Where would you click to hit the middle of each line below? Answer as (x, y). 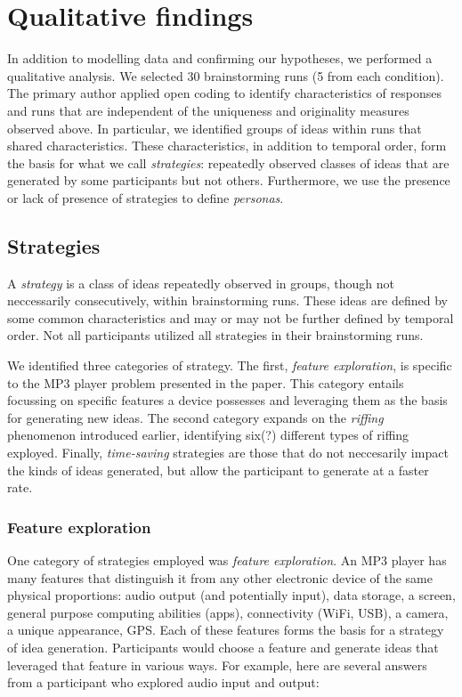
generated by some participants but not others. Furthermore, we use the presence (229, 180)
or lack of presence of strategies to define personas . (146, 197)
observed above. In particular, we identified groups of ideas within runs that (215, 128)
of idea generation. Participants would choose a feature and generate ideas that (223, 647)
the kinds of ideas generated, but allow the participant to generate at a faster (218, 470)
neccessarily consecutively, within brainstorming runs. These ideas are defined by (228, 300)
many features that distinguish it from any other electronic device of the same (220, 577)
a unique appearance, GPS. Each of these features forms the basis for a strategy (226, 630)
